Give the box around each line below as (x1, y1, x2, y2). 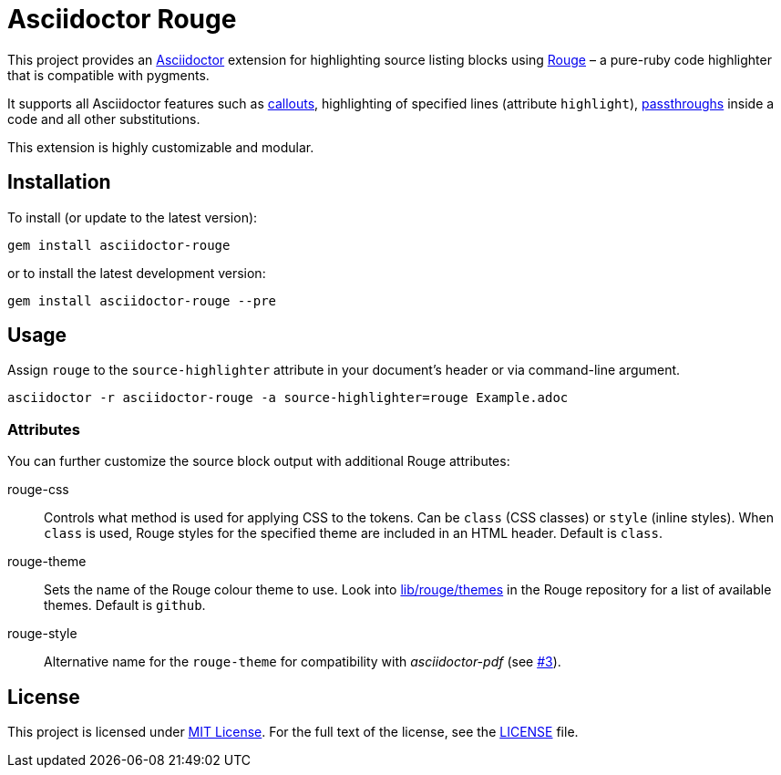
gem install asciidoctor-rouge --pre (7, 293, 277, 308)
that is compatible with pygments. (7, 67, 210, 83)
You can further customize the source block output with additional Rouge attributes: (7, 453, 510, 470)
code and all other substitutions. (7, 110, 200, 127)
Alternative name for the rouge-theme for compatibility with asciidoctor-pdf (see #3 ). (44, 654, 561, 670)
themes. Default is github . (44, 597, 206, 614)
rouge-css (7, 481, 69, 498)
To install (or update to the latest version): (7, 209, 258, 225)
